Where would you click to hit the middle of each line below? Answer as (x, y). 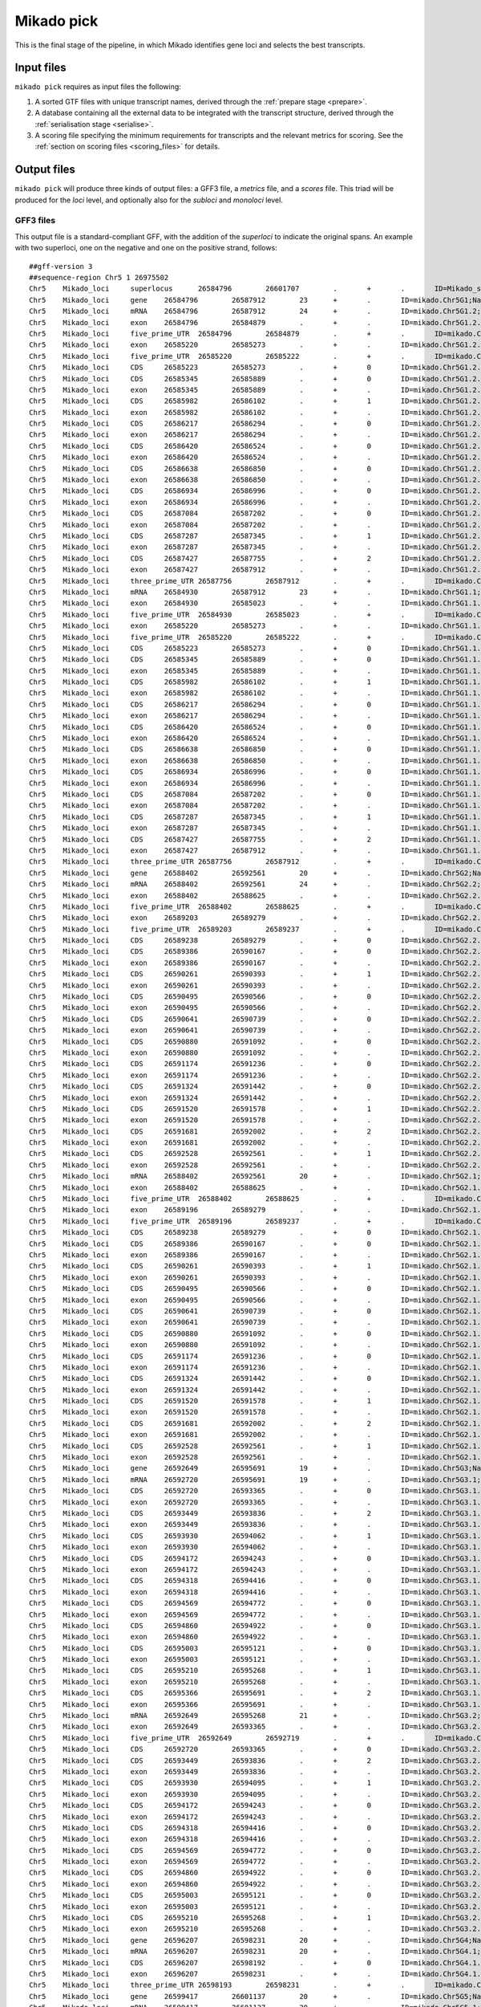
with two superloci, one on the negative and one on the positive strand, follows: (146, 248)
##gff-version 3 (61, 266)
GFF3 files (35, 221)
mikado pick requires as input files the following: (98, 87)
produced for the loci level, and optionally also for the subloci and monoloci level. (149, 200)
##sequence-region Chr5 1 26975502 (99, 278)
